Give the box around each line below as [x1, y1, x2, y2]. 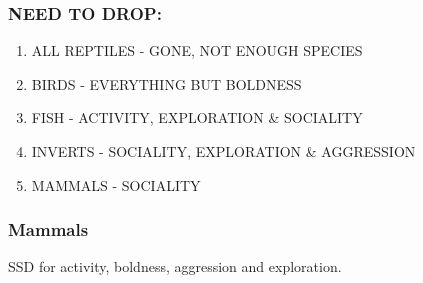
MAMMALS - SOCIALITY [31, 174, 201, 195]
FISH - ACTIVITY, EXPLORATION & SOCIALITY [31, 107, 363, 128]
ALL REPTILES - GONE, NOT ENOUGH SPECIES [31, 40, 363, 61]
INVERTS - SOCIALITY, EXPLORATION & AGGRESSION [31, 141, 416, 161]
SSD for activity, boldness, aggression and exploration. [8, 256, 342, 277]
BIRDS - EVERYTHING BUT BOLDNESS [31, 73, 302, 94]
